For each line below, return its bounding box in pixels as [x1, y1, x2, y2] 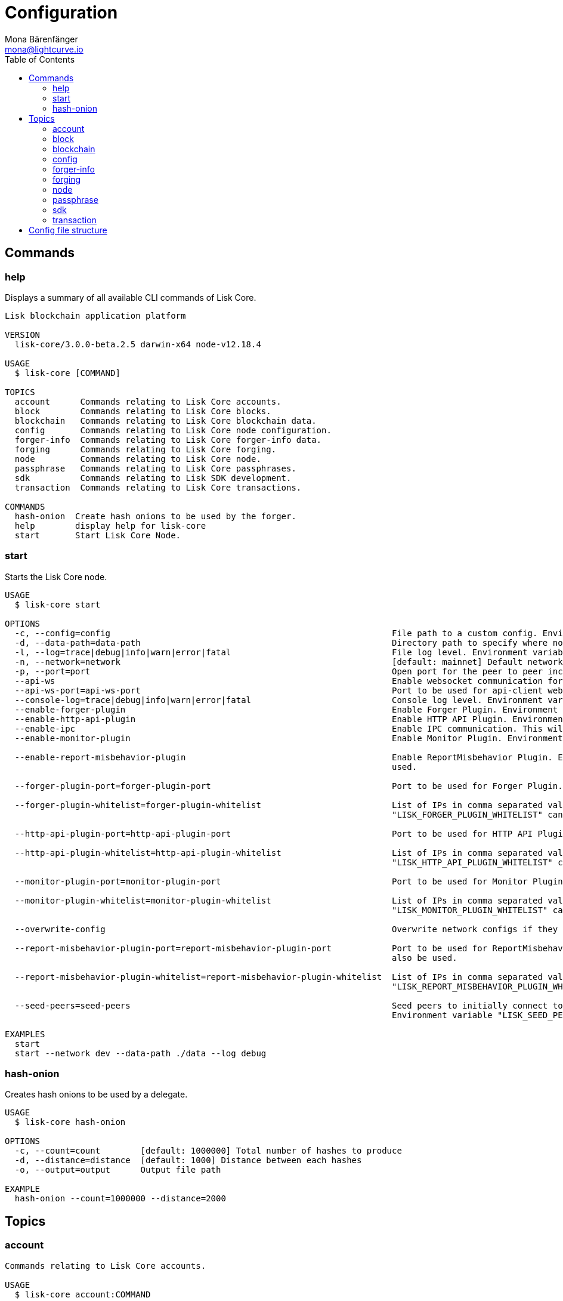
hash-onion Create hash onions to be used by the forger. [14, 511, 296, 521]
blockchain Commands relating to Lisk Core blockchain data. [14, 415, 317, 426]
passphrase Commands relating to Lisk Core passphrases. [14, 463, 296, 473]
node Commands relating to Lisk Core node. [14, 454, 261, 464]
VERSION [5, 329, 41, 340]
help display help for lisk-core [14, 520, 206, 531]
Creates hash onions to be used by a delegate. [5, 1089, 188, 1100]
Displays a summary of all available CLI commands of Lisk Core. [5, 292, 256, 303]
